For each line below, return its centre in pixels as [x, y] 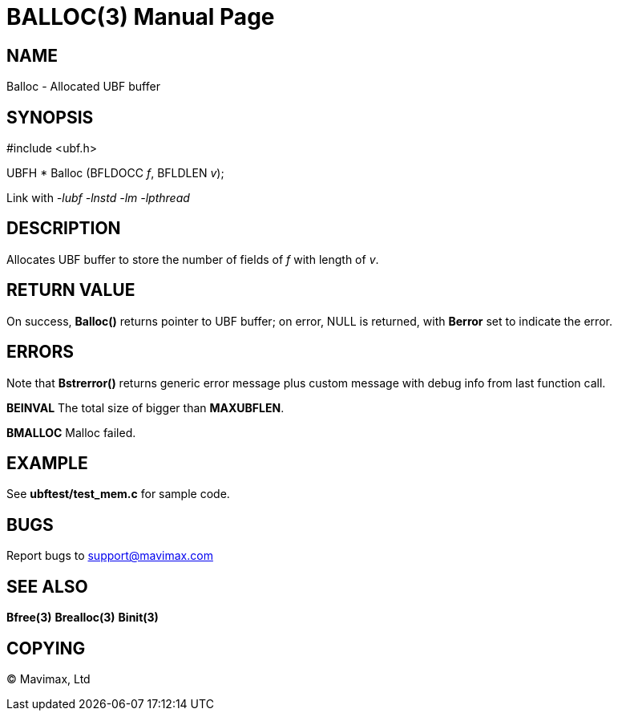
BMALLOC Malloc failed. [71, 432]
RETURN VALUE [71, 290]
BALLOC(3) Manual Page [141, 17]
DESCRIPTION [64, 229]
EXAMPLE [47, 463]
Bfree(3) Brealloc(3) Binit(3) [83, 618]
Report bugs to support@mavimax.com [110, 556]
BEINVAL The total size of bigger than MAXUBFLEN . [145, 407]
